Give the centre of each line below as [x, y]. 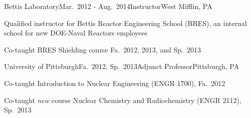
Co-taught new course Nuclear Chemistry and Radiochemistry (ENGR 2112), [123, 100]
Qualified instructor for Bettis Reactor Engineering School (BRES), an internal [125, 23]
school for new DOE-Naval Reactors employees [76, 33]
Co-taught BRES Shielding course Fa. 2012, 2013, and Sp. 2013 [102, 49]
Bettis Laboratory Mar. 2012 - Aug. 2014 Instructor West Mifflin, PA [108, 6]
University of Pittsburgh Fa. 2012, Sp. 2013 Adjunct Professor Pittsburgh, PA [122, 66]
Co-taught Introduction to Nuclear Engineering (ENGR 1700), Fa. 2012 [115, 83]
